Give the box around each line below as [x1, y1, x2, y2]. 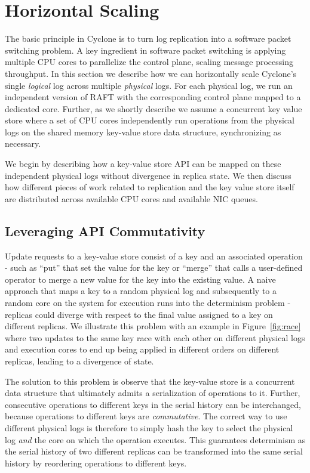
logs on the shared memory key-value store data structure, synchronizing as [5, 125, 281, 138]
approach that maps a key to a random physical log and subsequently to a [5, 285, 277, 297]
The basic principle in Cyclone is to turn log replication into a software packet [5, 32, 291, 45]
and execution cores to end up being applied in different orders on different [5, 343, 280, 355]
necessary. [5, 137, 41, 150]
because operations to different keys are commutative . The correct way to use [5, 410, 287, 422]
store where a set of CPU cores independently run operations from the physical [5, 114, 294, 126]
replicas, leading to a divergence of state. [5, 354, 154, 367]
